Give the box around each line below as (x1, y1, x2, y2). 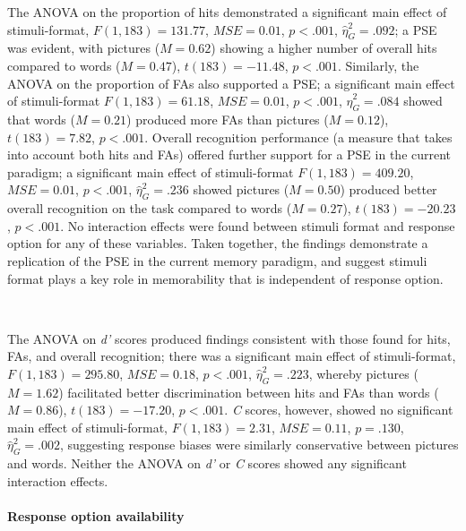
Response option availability (7, 507, 185, 526)
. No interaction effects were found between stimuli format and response (60, 216, 455, 235)
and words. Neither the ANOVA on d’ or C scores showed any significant (7, 454, 407, 473)
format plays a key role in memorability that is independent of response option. (7, 269, 444, 287)
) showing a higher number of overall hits (211, 39, 437, 57)
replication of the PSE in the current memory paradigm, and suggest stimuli (7, 251, 427, 270)
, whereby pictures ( (308, 364, 419, 382)
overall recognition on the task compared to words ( (7, 199, 292, 218)
